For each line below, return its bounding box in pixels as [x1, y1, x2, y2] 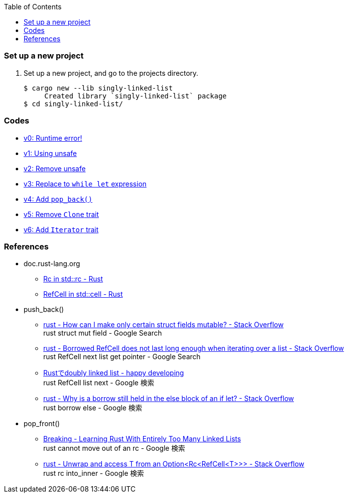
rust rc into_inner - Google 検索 [43, 469, 144, 478]
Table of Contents [4, 2, 62, 11]
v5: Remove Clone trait [24, 210, 99, 218]
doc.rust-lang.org [24, 259, 80, 268]
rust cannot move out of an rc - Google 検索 [43, 444, 185, 453]
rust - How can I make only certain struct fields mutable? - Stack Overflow [43, 320, 284, 329]
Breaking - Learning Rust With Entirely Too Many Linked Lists [43, 435, 241, 443]
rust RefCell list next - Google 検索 [43, 378, 154, 387]
